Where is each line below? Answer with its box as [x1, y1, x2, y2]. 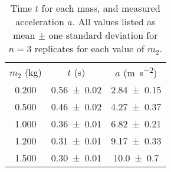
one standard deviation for [48, 28, 158, 42]
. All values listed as [72, 15, 156, 28]
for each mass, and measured [41, 1, 160, 15]
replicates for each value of [34, 42, 144, 55]
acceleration [15, 15, 64, 28]
